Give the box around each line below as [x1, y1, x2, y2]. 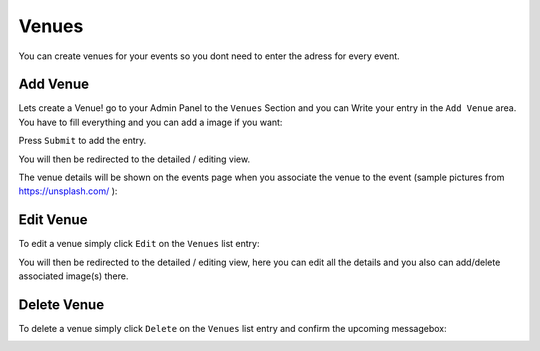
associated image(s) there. [18, 270, 129, 282]
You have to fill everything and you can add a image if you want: [18, 116, 283, 128]
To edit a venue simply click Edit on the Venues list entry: [18, 238, 260, 250]
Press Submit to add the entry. [18, 135, 147, 147]
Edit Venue [18, 211, 88, 229]
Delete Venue [18, 296, 105, 313]
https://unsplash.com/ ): [18, 185, 118, 197]
